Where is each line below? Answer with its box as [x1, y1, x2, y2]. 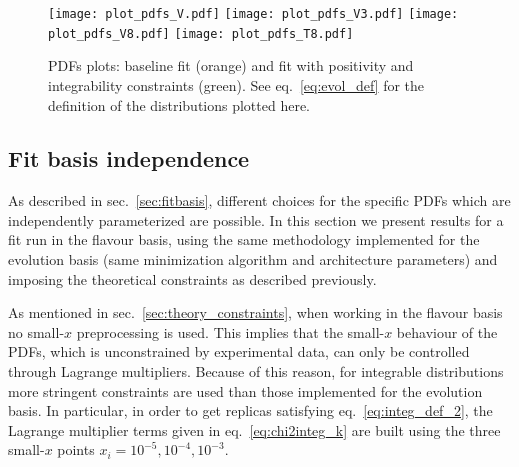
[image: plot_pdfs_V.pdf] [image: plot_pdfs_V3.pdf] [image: [48, 7, 459, 21]
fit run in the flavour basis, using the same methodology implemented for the [8, 229, 480, 250]
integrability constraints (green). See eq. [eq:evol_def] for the [48, 74, 425, 95]
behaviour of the [396, 321, 498, 342]
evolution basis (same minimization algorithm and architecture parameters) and [8, 249, 498, 270]
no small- [8, 321, 65, 342]
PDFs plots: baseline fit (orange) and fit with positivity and [48, 55, 414, 76]
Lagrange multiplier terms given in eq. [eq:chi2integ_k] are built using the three [8, 419, 501, 440]
